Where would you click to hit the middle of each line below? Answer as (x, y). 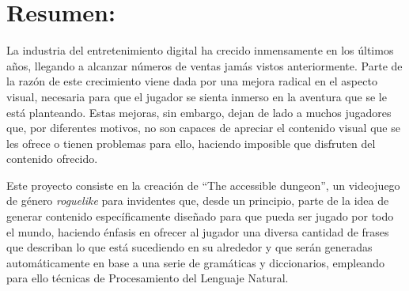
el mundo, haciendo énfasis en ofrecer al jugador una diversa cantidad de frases (198, 231)
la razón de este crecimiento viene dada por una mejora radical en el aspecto (192, 81)
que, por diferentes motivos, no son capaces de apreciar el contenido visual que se (203, 128)
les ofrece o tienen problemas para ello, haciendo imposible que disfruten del (191, 143)
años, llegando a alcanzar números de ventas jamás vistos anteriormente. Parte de (204, 65)
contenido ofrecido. (52, 159)
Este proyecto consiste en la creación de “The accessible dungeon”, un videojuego (203, 185)
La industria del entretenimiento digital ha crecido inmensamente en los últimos (200, 50)
